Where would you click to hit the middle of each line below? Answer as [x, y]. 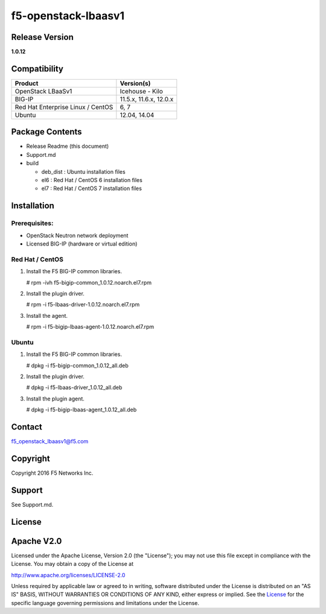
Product [27, 83]
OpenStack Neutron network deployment [77, 235]
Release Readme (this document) [68, 146]
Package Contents [46, 132]
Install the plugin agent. [55, 399]
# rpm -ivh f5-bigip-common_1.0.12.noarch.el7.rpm [89, 282]
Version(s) [135, 83]
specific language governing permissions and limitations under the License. [105, 603]
